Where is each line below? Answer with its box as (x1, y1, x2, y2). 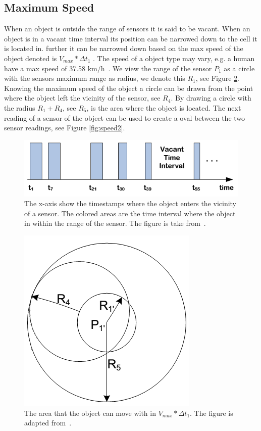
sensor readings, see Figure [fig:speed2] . (4, 122, 125, 133)
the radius (4, 102, 35, 113)
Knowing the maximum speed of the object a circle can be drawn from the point (4, 82, 253, 93)
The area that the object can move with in (24, 407, 156, 418)
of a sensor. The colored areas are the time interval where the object (24, 208, 236, 218)
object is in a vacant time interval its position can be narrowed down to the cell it (4, 33, 257, 43)
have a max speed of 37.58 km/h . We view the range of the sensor (4, 63, 212, 73)
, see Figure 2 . (195, 73, 239, 83)
